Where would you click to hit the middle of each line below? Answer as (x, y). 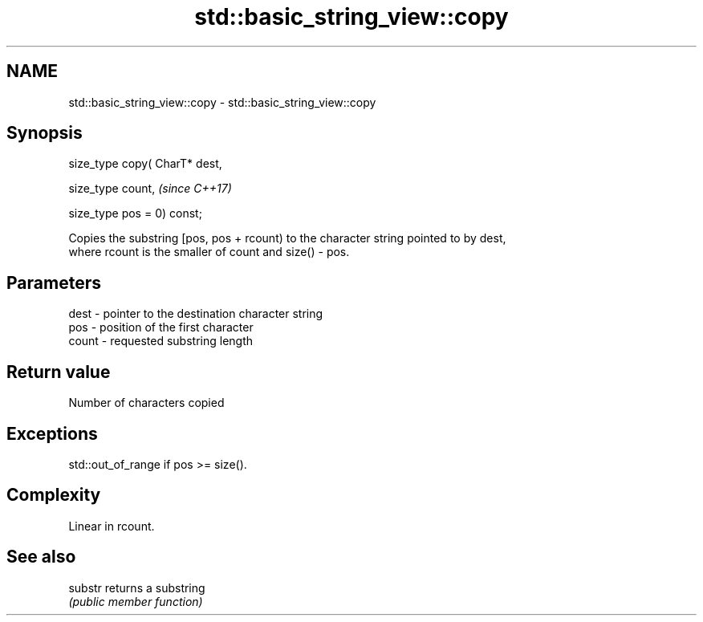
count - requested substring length (161, 341)
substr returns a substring (137, 587)
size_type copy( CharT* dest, (145, 164)
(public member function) (136, 601)
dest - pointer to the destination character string (196, 314)
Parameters (54, 283)
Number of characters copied (146, 403)
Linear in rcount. (112, 526)
